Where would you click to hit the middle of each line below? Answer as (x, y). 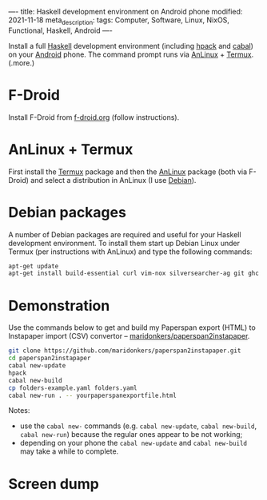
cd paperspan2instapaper (50, 359)
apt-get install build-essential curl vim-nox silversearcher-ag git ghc (134, 274)
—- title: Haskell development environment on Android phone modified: (126, 12)
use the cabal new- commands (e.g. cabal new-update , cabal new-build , (138, 426)
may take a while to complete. (69, 451)
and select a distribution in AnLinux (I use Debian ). (114, 180)
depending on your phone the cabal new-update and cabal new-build (133, 443)
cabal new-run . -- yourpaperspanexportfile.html (93, 395)
